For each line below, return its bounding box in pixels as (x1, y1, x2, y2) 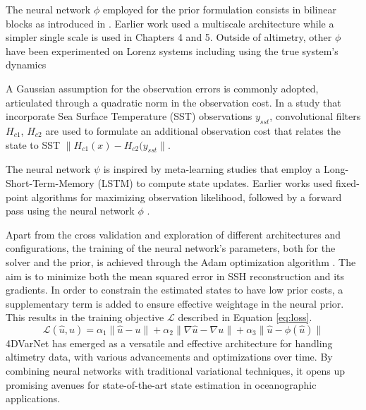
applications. (6, 391, 61, 406)
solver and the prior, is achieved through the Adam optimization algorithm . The (6, 254, 356, 269)
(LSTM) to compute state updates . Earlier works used (97, 175, 333, 190)
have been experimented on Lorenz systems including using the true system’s (6, 43, 338, 58)
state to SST (6, 137, 61, 152)
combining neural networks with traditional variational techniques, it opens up (6, 363, 346, 378)
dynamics (6, 57, 47, 72)
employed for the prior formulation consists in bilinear (102, 2, 336, 16)
